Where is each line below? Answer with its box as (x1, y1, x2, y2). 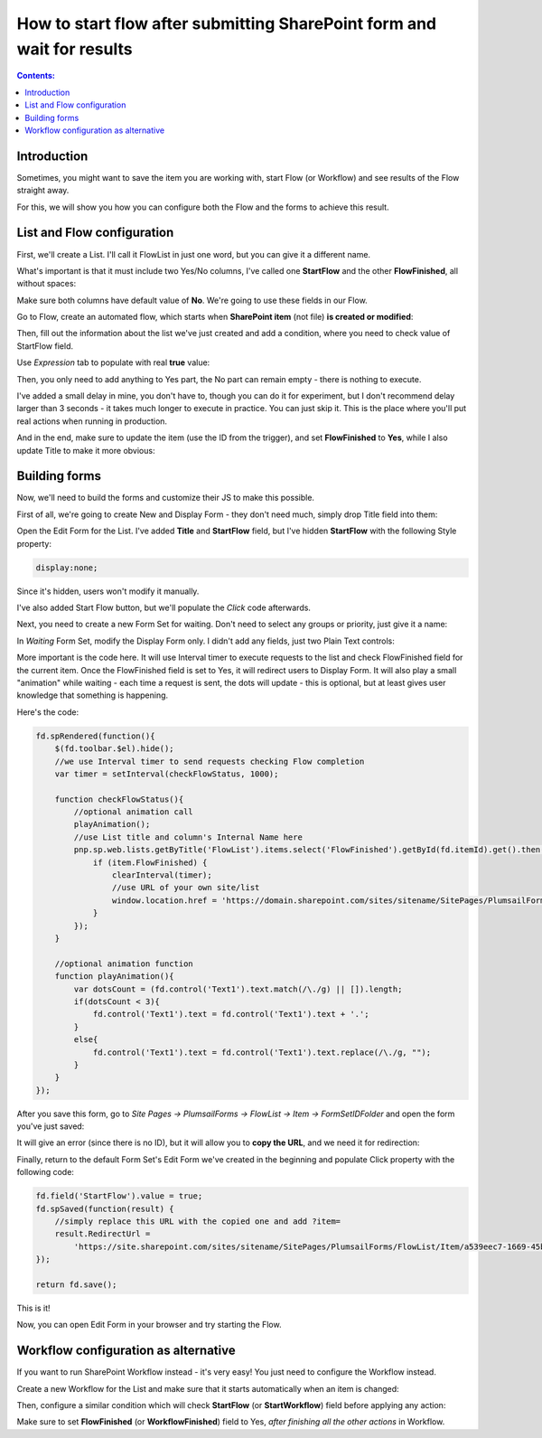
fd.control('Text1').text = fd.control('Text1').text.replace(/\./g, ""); (92, 1047, 432, 1057)
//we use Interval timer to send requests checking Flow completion (54, 756, 365, 766)
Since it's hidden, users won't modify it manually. (16, 586, 200, 597)
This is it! (16, 1302, 51, 1313)
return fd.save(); (35, 1279, 117, 1290)
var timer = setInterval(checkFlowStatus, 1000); (54, 768, 279, 779)
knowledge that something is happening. (16, 690, 169, 700)
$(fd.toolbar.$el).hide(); (54, 744, 175, 754)
